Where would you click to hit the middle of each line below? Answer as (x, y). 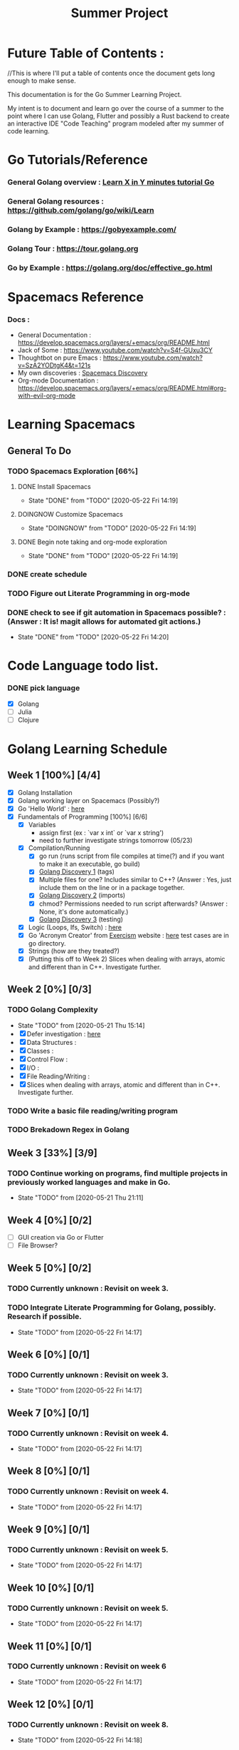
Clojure (28, 719)
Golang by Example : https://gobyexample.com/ (92, 229)
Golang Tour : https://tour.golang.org (73, 248)
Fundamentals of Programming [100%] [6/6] (83, 817)
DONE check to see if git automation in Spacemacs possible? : (117, 612)
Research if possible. (44, 1317)
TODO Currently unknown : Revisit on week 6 (87, 1666)
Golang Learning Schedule (87, 749)
